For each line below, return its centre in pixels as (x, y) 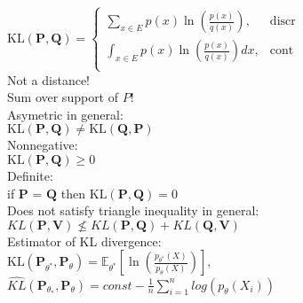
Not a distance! (49, 79)
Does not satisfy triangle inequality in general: (133, 210)
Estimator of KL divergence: (84, 241)
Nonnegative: (43, 145)
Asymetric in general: (65, 114)
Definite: (30, 175)
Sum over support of (63, 97)
